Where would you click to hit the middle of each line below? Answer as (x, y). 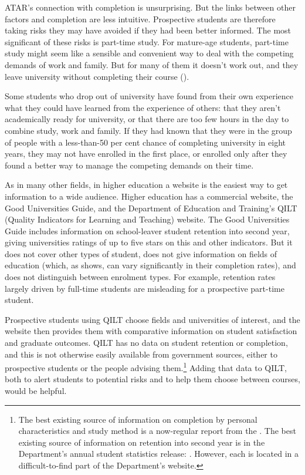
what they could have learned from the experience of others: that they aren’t (143, 107)
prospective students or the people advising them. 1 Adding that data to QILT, (146, 367)
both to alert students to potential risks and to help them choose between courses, (152, 379)
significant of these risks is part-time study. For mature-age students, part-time (147, 41)
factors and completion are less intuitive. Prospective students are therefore (140, 18)
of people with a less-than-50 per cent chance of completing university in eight (145, 142)
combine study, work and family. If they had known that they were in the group (148, 130)
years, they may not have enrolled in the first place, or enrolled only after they (146, 154)
